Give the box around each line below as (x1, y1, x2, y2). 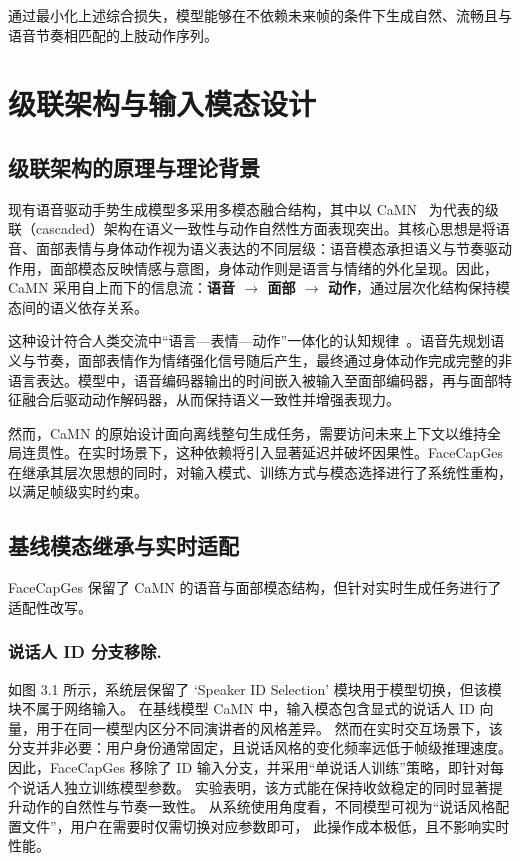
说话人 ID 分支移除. (8, 639, 162, 664)
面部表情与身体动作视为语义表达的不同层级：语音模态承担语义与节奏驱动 (35, 237, 512, 258)
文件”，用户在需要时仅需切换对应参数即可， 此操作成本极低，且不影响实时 (21, 815, 510, 836)
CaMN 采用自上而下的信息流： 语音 (8, 277, 236, 298)
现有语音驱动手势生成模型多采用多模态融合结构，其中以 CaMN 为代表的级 (8, 198, 499, 219)
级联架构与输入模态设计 (8, 83, 317, 124)
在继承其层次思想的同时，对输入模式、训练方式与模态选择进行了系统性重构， (8, 461, 512, 482)
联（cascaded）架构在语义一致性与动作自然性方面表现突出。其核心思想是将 (8, 218, 496, 239)
